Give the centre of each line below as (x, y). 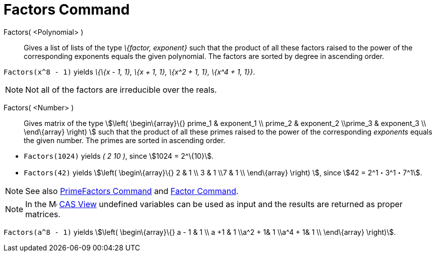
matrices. (43, 214)
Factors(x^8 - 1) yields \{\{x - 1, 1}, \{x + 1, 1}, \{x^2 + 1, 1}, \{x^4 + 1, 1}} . (129, 72)
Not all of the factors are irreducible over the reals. (121, 89)
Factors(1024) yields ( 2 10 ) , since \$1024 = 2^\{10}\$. (119, 156)
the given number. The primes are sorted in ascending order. (125, 140)
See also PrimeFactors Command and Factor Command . (132, 191)
